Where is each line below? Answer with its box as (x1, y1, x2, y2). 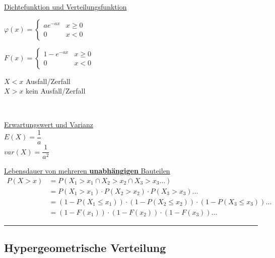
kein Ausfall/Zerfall (25, 85, 86, 96)
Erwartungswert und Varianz (4, 119, 94, 130)
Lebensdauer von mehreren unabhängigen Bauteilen (4, 165, 170, 176)
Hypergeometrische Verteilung (4, 240, 166, 255)
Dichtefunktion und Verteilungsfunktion (4, 2, 127, 12)
